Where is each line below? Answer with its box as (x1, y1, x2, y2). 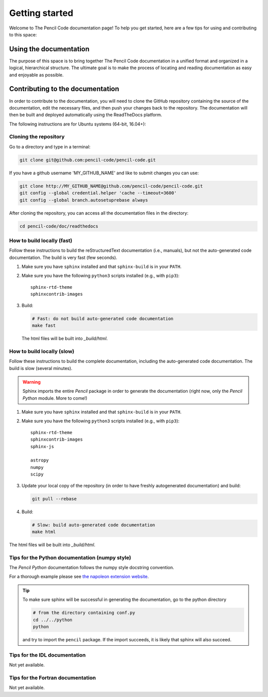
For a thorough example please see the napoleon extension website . (9, 574, 149, 580)
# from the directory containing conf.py (33, 610, 135, 616)
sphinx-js (30, 444, 54, 449)
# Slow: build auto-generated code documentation (32, 522, 155, 528)
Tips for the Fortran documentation (9, 674, 96, 681)
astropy (30, 458, 49, 463)
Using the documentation (9, 45, 90, 53)
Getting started (9, 7, 73, 18)
